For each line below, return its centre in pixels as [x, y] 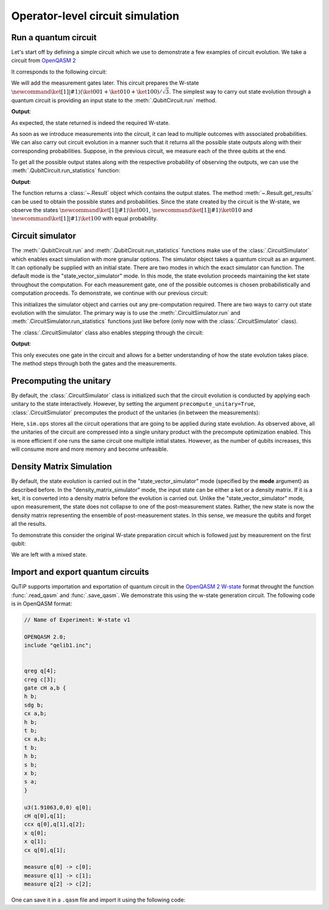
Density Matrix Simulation [62, 467]
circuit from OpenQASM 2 [44, 60]
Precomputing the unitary [61, 381]
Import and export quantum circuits [80, 572]
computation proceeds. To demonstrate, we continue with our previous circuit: [110, 293]
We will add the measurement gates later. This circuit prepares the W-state [105, 83]
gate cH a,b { [45, 688]
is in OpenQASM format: [42, 604]
